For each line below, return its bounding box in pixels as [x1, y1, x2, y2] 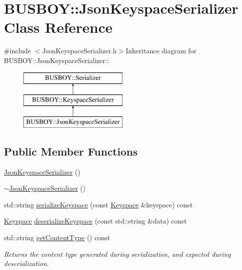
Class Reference [4, 17, 113, 37]
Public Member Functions [4, 143, 138, 158]
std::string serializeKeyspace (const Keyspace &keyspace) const [4, 199, 193, 209]
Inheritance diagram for [125, 45, 197, 56]
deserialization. [4, 258, 49, 269]
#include [4, 45, 31, 56]
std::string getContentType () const [4, 232, 110, 243]
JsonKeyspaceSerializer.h [42, 45, 117, 56]
